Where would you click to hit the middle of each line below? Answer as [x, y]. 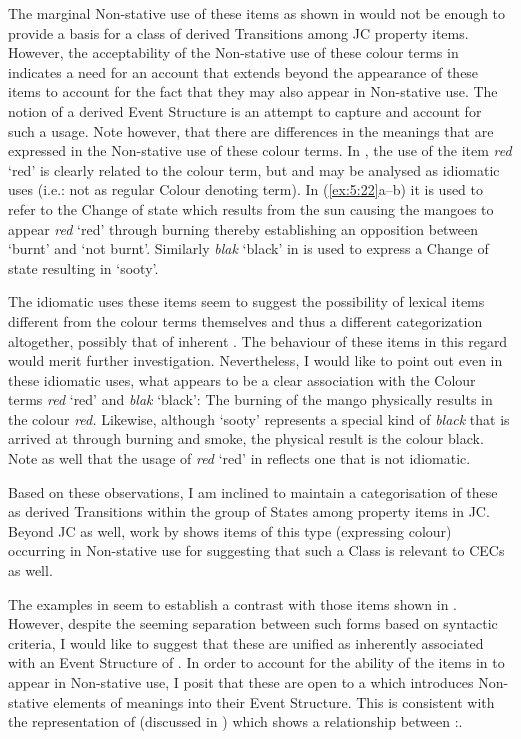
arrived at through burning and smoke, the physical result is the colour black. [246, 438]
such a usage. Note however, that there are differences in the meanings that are [251, 130]
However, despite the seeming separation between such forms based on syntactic [253, 623]
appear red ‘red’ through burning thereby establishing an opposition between [243, 228]
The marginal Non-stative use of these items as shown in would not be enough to [257, 13]
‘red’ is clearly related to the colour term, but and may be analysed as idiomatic [254, 169]
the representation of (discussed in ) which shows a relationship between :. [235, 721]
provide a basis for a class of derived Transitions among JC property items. [238, 32]
